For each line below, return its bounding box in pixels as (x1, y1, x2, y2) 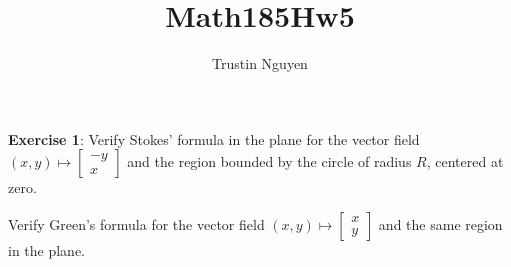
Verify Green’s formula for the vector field (8, 213, 265, 234)
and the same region (378, 213, 503, 234)
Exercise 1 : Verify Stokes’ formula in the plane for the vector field (8, 128, 420, 149)
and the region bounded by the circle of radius (127, 151, 412, 172)
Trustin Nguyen (212, 53, 308, 74)
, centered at (426, 151, 504, 172)
